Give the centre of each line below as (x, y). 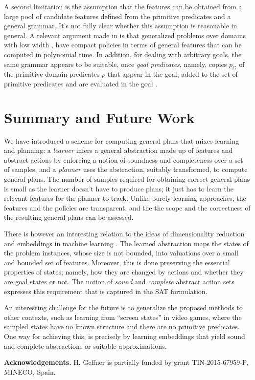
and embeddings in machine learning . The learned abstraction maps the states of (126, 243)
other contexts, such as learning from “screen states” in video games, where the (123, 317)
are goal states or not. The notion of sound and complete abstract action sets (119, 281)
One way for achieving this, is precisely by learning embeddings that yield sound (125, 336)
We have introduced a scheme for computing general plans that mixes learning (122, 140)
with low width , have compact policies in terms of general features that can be (123, 45)
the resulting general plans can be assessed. (69, 217)
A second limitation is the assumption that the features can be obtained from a (123, 6)
